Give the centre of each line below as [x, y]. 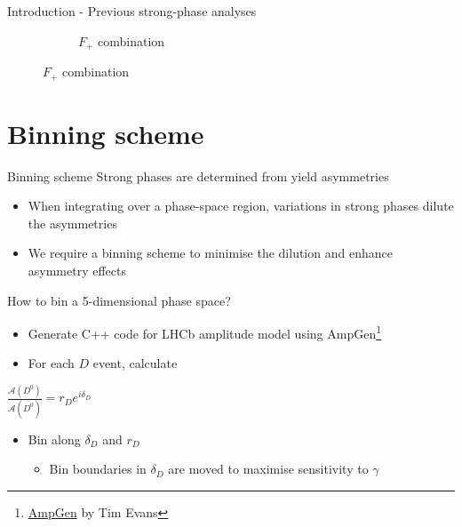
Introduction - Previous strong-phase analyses [132, 11]
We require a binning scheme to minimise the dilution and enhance [210, 253]
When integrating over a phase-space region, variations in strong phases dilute [241, 206]
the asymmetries [72, 223]
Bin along [54, 439]
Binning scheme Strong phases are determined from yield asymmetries [198, 176]
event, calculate [135, 363]
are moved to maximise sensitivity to [268, 469]
